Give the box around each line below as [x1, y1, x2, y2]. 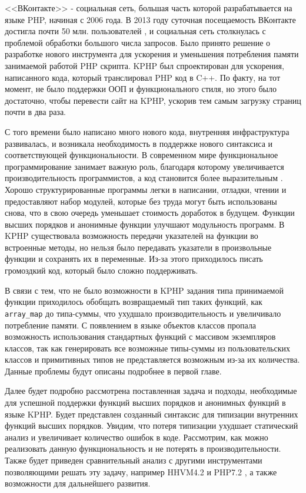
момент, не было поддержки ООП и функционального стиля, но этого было [5, 83, 277, 95]
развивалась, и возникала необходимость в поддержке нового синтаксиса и [5, 137, 272, 149]
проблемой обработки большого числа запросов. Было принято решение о [5, 36, 271, 48]
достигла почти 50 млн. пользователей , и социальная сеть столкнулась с [5, 25, 266, 37]
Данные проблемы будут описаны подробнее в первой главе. [5, 364, 222, 377]
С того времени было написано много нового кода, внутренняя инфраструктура [5, 125, 290, 137]
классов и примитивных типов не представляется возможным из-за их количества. [5, 353, 300, 366]
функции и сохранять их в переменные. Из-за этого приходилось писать [5, 252, 263, 265]
